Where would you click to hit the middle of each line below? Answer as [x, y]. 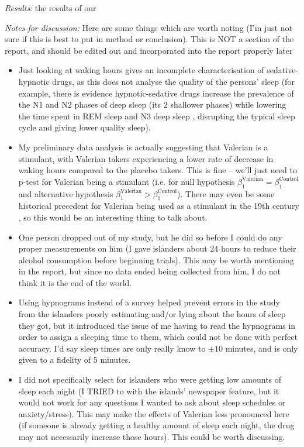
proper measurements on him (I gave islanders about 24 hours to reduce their [157, 248]
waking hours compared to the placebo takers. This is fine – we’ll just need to [158, 170]
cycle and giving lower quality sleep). [84, 127]
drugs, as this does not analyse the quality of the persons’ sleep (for [173, 81]
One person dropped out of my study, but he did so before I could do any [150, 237]
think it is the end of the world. [75, 282]
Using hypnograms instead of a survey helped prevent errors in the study [149, 302]
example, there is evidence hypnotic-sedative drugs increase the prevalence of [156, 93]
